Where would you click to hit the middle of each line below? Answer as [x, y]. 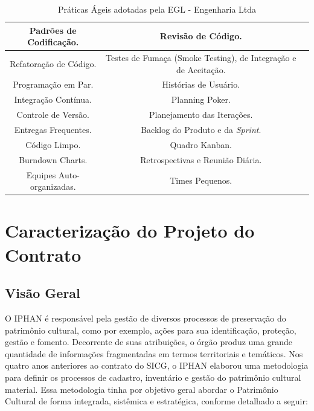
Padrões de [53, 30]
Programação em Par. [53, 84]
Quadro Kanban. [201, 144]
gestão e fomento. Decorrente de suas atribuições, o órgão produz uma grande [149, 342]
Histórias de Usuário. [201, 84]
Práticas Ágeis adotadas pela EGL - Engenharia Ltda [157, 9]
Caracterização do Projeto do [130, 231]
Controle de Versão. [53, 115]
